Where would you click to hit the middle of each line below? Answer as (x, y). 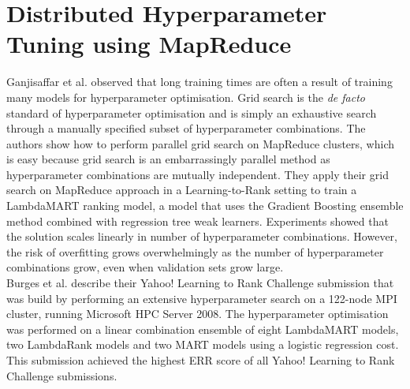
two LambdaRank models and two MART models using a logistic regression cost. (203, 344)
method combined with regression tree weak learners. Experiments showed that (198, 221)
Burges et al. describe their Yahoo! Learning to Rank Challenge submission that (200, 283)
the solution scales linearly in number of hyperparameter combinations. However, (202, 236)
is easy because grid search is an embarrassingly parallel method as (168, 159)
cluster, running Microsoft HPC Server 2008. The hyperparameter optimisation (198, 314)
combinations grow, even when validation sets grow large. (145, 267)
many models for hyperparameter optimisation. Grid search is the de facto (186, 97)
